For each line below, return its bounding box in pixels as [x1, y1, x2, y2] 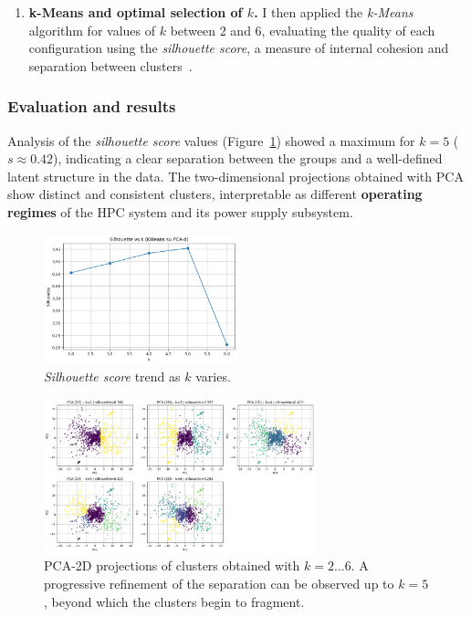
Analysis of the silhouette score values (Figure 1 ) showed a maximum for [7, 131, 415, 150]
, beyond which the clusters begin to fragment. [44, 591, 305, 611]
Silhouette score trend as [44, 367, 181, 386]
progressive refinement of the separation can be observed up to [44, 573, 394, 592]
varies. [195, 367, 231, 386]
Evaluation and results [7, 95, 176, 118]
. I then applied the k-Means [254, 3, 413, 21]
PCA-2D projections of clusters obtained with [44, 556, 300, 575]
